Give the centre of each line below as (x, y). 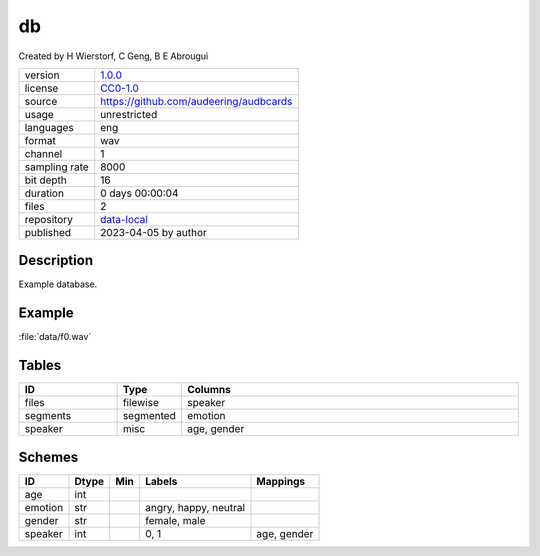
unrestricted (129, 114)
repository (49, 219)
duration (44, 193)
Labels (161, 481)
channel (43, 153)
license (41, 88)
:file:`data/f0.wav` (55, 337)
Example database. (58, 284)
